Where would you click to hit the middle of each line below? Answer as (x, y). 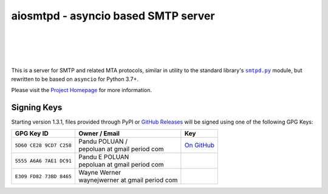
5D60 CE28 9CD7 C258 (43, 145)
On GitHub (200, 145)
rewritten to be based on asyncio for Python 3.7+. (75, 79)
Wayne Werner (100, 173)
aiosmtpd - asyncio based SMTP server (113, 16)
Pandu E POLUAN (104, 157)
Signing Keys (37, 107)
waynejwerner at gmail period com (128, 180)
